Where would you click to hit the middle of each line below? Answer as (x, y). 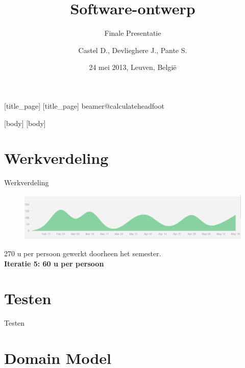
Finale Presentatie (133, 33)
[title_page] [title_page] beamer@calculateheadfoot (84, 105)
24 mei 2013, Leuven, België (133, 67)
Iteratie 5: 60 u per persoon (54, 263)
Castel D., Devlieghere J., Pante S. (133, 50)
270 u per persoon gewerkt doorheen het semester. (83, 253)
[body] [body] (25, 123)
